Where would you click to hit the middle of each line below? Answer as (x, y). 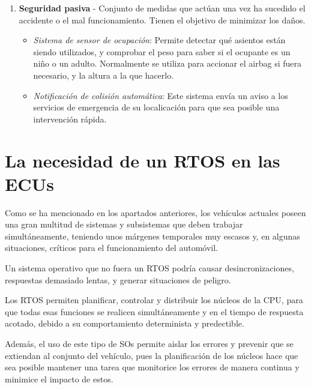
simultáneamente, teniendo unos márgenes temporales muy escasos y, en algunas (152, 236)
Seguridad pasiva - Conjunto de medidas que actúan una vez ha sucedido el (162, 8)
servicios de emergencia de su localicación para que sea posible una (156, 107)
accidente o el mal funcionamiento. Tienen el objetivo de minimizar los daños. (162, 20)
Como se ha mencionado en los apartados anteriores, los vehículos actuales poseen (155, 212)
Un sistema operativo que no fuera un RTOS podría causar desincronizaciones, (149, 268)
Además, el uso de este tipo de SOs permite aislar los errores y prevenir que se (149, 343)
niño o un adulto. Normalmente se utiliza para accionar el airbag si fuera (168, 63)
